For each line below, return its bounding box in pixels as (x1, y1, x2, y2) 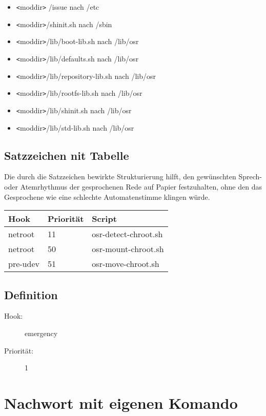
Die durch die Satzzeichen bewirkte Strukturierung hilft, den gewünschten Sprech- (4, 171, 262, 182)
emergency (25, 328, 58, 339)
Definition (4, 286, 58, 302)
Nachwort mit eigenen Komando (4, 392, 238, 413)
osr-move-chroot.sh (92, 258, 159, 270)
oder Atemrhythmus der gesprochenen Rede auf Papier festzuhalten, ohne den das (4, 181, 262, 192)
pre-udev (8, 258, 39, 270)
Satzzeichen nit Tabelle (4, 147, 129, 163)
